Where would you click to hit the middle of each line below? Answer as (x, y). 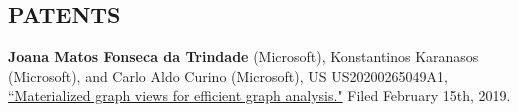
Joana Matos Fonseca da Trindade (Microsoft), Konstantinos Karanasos (243, 56)
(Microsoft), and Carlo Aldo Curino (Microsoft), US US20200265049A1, (228, 75)
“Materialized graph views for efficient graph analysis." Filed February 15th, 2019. (259, 95)
